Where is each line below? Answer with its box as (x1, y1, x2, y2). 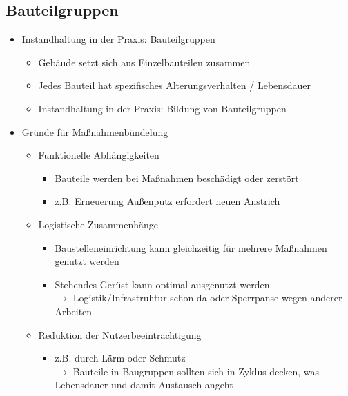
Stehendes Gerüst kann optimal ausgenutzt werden (55, 277, 270, 291)
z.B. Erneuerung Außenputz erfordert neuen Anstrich (55, 194, 280, 208)
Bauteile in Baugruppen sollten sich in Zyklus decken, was (72, 364, 319, 378)
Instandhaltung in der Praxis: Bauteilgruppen (21, 32, 215, 46)
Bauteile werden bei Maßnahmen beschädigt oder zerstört (55, 170, 299, 185)
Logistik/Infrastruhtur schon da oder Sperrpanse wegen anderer (72, 290, 342, 305)
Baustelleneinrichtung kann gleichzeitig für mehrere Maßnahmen (55, 240, 327, 255)
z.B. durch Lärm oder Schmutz (55, 350, 186, 365)
